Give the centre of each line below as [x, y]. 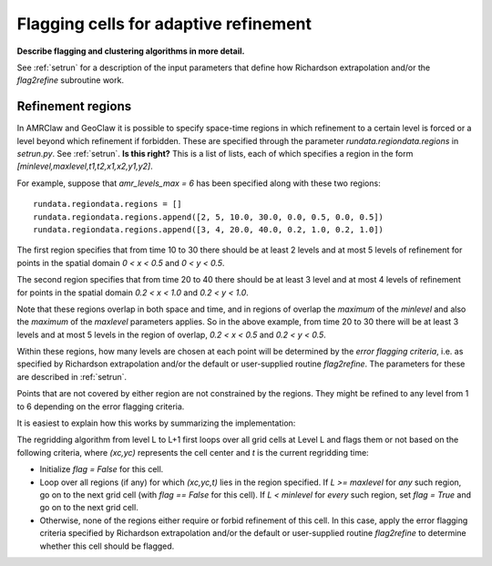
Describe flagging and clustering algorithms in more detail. [131, 51]
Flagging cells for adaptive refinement [164, 24]
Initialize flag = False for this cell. [102, 469]
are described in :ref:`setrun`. [72, 376]
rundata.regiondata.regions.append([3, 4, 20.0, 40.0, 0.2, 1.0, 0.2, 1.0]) [209, 229]
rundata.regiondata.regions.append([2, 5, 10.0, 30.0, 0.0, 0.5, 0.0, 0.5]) [209, 217]
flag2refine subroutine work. [71, 80]
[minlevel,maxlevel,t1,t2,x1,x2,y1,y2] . [85, 166]
